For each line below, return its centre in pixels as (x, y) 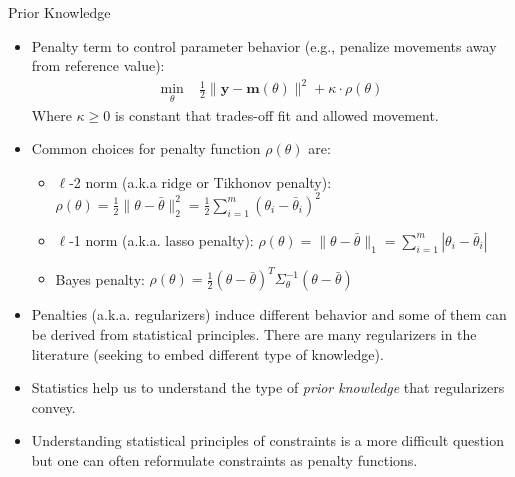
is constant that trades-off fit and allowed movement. (276, 114)
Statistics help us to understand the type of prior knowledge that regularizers (268, 387)
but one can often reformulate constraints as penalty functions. (224, 459)
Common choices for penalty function (146, 148)
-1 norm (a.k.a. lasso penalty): (161, 239)
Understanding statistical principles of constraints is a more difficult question (267, 440)
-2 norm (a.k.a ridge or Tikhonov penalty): (200, 181)
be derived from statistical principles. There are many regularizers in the (254, 333)
